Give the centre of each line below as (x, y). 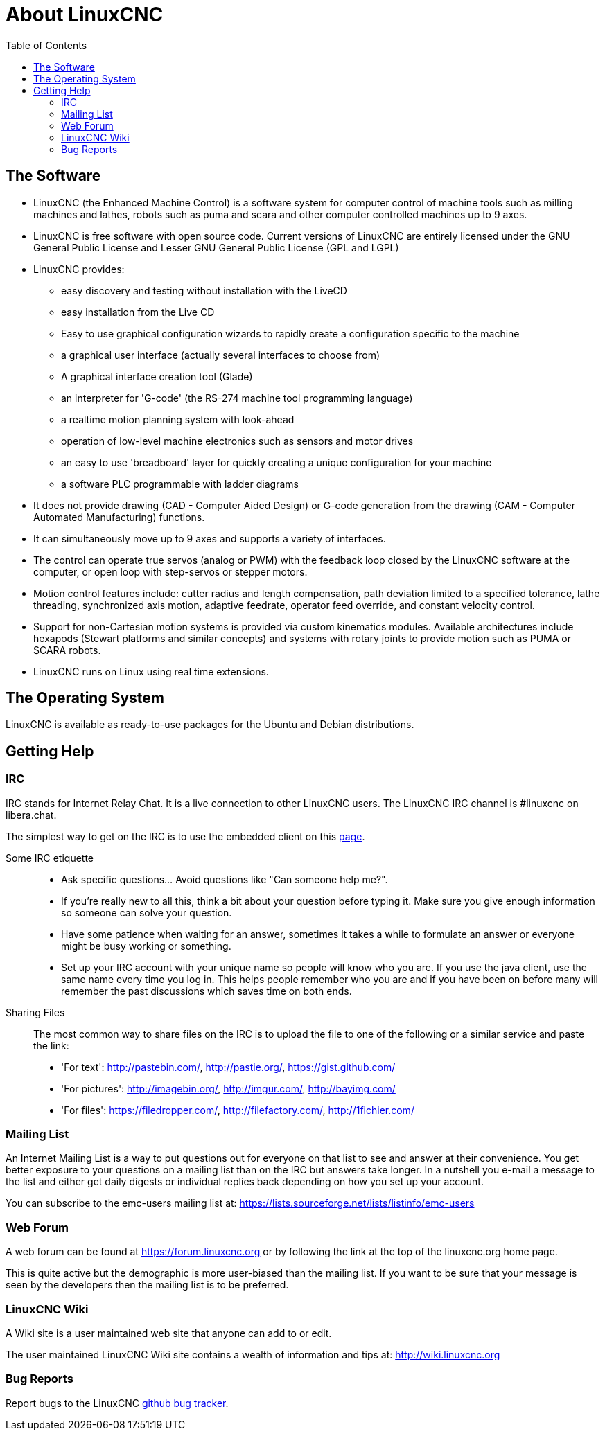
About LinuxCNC (85, 15)
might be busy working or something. (146, 946)
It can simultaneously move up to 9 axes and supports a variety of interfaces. (210, 538)
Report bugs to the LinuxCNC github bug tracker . (117, 1403)
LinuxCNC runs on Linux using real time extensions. (151, 671)
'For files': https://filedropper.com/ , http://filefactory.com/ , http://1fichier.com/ (238, 1110)
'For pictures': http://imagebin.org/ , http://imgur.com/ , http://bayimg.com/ (228, 1088)
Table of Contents (46, 45)
